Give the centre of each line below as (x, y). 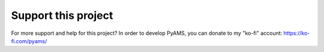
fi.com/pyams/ (29, 41)
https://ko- (297, 33)
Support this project (62, 15)
